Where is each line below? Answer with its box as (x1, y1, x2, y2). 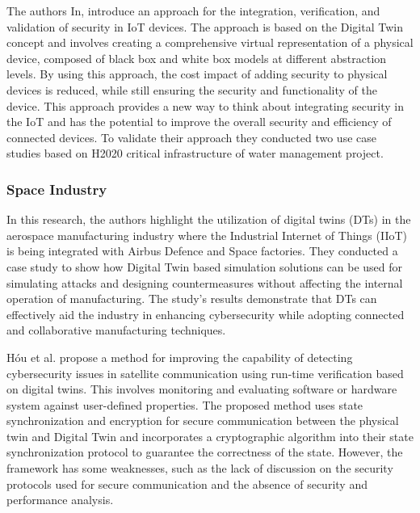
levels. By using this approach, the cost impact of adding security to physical (6, 65, 388, 82)
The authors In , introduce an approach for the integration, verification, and (6, 2, 380, 19)
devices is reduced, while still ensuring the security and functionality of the (6, 81, 378, 98)
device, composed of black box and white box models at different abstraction (6, 49, 387, 66)
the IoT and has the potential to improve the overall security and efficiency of (6, 113, 392, 130)
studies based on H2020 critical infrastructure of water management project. (6, 145, 384, 162)
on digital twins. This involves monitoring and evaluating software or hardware (6, 381, 397, 397)
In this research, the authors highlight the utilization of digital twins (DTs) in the (6, 211, 411, 228)
